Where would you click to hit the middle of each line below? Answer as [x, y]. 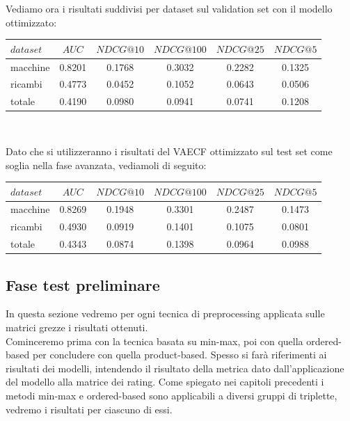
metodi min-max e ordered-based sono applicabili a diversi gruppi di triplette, [172, 395]
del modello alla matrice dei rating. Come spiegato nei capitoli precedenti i [165, 382]
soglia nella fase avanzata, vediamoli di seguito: [106, 165]
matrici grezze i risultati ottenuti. [77, 327]
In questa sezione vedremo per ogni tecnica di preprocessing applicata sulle [165, 313]
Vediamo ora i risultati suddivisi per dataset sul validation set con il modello [169, 8]
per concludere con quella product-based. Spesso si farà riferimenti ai [180, 355]
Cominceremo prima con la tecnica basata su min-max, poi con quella [154, 341]
